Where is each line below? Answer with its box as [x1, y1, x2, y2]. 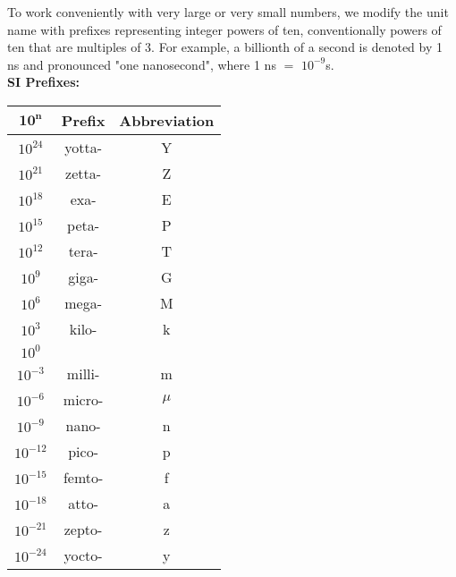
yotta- [64, 136, 102, 157]
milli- [66, 362, 100, 384]
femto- [63, 466, 104, 488]
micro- [63, 388, 104, 410]
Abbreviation [119, 109, 215, 131]
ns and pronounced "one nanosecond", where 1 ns [7, 55, 276, 73]
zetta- [65, 162, 102, 183]
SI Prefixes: [7, 72, 80, 91]
